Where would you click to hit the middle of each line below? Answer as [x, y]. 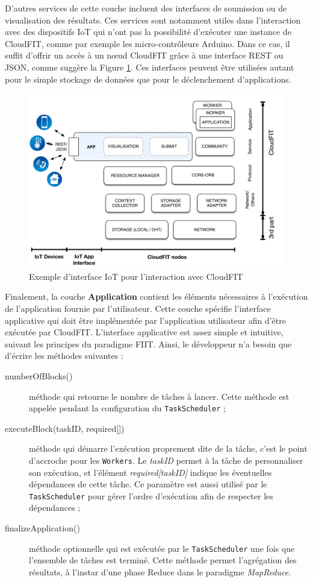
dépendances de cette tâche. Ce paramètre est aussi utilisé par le [148, 484]
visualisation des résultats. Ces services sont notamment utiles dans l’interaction [153, 20]
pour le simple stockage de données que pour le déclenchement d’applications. [148, 79]
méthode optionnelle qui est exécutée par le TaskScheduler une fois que [162, 548]
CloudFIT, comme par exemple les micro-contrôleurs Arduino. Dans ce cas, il [147, 43]
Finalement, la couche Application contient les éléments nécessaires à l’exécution [156, 296]
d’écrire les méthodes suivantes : [64, 356]
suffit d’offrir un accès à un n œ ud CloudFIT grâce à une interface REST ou [144, 55]
